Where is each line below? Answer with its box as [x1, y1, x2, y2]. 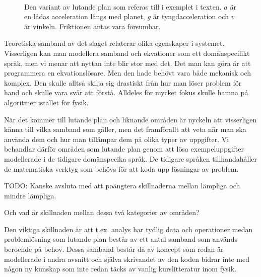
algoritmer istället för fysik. [4, 97, 89, 107]
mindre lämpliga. [4, 190, 56, 200]
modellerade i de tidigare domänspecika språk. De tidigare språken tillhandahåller [4, 153, 257, 164]
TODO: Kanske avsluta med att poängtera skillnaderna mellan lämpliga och [4, 180, 240, 191]
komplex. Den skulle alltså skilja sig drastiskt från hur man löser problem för [4, 77, 242, 88]
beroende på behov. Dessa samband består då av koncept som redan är [4, 244, 224, 254]
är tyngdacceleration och [153, 11, 229, 22]
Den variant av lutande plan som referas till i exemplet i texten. [24, 1, 222, 12]
